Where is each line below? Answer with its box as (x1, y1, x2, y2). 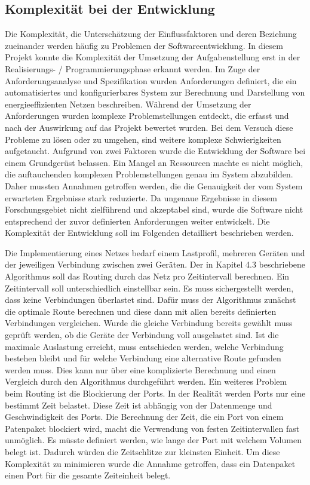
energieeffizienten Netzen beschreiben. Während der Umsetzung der (5, 97, 251, 110)
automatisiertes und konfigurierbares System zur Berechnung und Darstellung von (5, 86, 305, 99)
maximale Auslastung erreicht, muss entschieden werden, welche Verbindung (5, 340, 284, 352)
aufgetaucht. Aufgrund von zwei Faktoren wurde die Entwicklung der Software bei (5, 145, 306, 157)
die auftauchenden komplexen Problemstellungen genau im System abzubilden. (5, 168, 293, 180)
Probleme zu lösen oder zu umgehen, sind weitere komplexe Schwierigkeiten (5, 133, 281, 145)
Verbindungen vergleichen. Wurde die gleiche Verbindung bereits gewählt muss (5, 317, 293, 329)
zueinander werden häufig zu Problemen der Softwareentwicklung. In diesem (5, 39, 283, 51)
